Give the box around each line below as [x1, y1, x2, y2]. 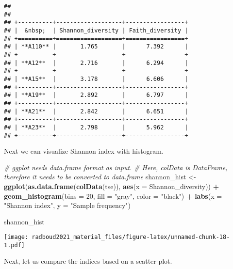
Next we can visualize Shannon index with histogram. [4, 146, 164, 156]
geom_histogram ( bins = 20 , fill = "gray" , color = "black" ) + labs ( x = [4, 190, 222, 201]
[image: [4, 234, 29, 241]
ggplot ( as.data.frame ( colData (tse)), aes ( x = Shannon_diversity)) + [4, 181, 219, 191]
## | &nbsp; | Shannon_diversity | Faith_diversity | [4, 27, 188, 34]
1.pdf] [4, 241, 25, 249]
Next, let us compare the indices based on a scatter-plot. [4, 255, 172, 266]
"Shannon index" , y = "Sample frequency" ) [4, 200, 131, 210]
